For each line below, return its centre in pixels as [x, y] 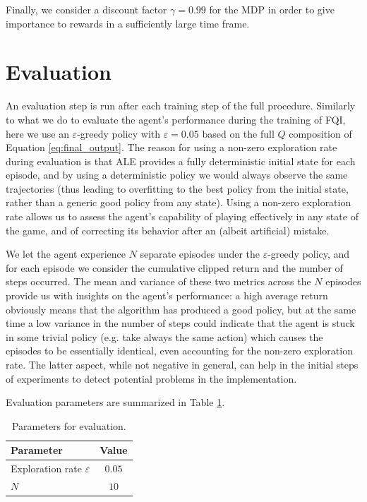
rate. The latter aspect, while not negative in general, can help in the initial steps [182, 364]
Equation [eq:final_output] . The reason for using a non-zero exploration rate [172, 147]
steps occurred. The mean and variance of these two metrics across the [158, 281]
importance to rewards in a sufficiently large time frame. [128, 23]
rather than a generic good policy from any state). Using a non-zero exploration [179, 202]
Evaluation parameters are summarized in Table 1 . [115, 402]
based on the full [238, 133]
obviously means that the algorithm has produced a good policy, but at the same [181, 309]
